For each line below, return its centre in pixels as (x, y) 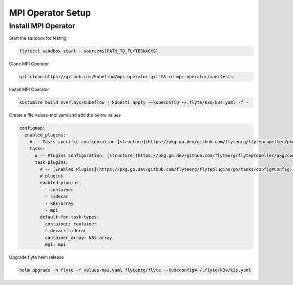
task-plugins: (52, 162)
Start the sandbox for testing (38, 38)
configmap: (32, 128)
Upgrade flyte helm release (36, 257)
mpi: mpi (55, 244)
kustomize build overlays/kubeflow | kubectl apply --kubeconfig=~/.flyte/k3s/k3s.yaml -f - (134, 102)
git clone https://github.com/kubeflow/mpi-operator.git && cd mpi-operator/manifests (126, 77)
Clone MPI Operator (29, 64)
